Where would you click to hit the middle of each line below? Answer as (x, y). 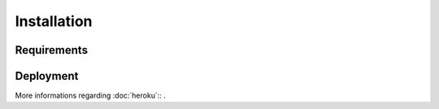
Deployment (47, 76)
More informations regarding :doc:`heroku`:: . (90, 96)
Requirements (52, 50)
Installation (54, 21)
